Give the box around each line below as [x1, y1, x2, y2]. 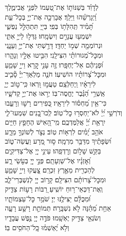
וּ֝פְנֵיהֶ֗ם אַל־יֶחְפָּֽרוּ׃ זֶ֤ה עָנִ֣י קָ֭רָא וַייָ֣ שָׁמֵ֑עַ [5, 59, 103, 69]
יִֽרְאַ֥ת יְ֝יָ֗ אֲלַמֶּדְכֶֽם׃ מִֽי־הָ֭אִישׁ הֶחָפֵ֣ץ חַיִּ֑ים [5, 117, 106, 127]
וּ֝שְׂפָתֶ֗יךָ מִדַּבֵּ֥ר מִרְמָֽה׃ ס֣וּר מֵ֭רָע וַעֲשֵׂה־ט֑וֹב [5, 136, 111, 146]
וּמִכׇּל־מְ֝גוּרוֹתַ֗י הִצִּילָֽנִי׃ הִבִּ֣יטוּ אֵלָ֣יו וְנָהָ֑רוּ [5, 49, 103, 60]
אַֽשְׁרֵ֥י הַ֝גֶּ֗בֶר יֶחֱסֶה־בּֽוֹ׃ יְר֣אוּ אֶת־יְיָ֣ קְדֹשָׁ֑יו [5, 88, 105, 98]
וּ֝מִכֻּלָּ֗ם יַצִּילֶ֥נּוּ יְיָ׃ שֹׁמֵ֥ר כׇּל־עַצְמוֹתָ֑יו [5, 193, 91, 203]
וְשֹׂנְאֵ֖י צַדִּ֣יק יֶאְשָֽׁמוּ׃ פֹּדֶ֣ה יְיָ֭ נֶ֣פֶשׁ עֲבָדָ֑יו [5, 213, 101, 223]
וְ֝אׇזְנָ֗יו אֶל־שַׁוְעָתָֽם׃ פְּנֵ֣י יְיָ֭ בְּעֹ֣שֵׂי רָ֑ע [5, 155, 90, 165]
